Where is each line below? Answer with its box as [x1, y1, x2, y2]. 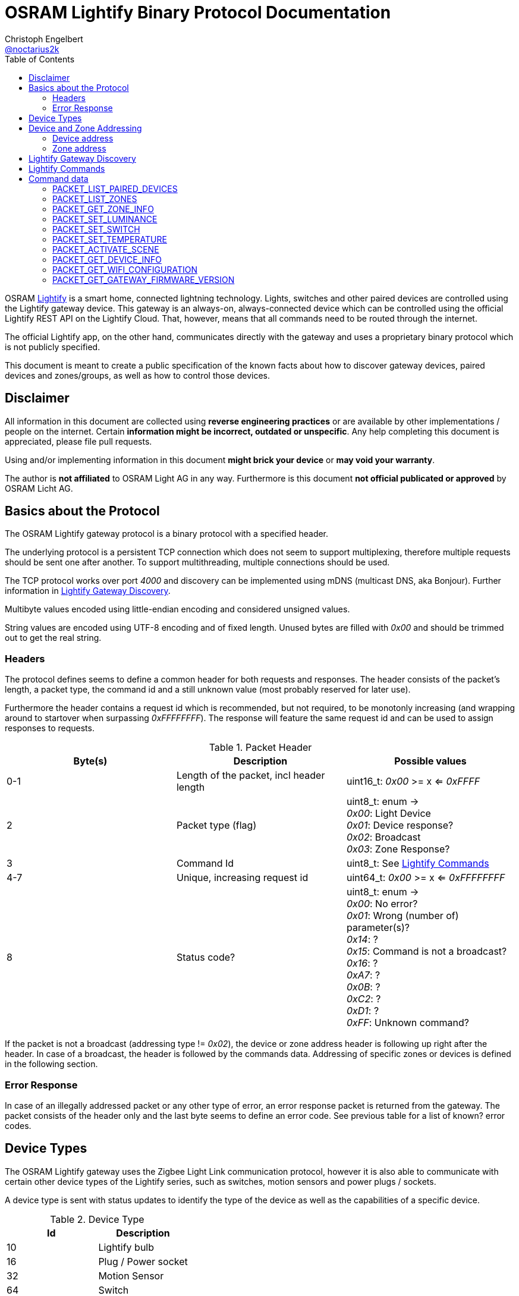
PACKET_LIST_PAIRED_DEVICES [52, 183, 178, 194]
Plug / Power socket [98, 1255, 188, 1267]
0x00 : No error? [346, 898, 418, 910]
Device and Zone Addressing [29, 122, 142, 133]
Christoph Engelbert [5, 33, 83, 44]
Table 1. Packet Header [209, 741, 312, 754]
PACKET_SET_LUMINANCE [52, 213, 158, 224]
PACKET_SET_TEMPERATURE [52, 234, 167, 244]
